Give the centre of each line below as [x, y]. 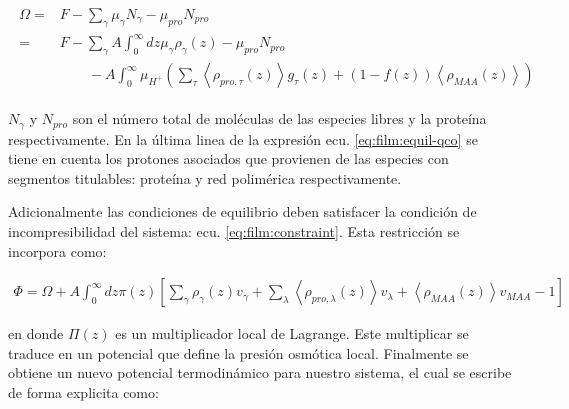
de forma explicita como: [83, 392]
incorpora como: [57, 250]
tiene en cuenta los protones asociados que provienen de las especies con [228, 158]
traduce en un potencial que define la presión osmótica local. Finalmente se [238, 352]
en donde [36, 333]
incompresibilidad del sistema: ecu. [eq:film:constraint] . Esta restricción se [234, 231]
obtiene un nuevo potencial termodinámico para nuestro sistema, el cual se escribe [260, 372]
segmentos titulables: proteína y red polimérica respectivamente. [205, 177]
